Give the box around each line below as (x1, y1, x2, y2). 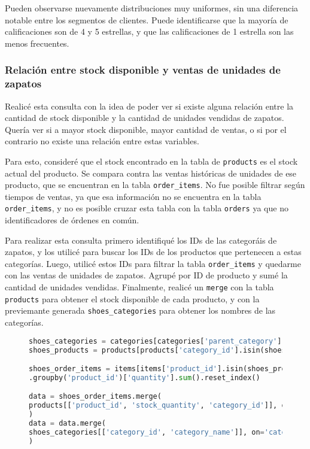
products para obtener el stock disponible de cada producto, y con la (5, 292, 260, 305)
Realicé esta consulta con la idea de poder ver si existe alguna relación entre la (5, 99, 294, 112)
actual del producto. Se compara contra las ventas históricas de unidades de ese (5, 166, 297, 179)
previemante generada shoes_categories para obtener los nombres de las (5, 304, 276, 317)
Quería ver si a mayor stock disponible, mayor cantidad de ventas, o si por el (5, 123, 287, 135)
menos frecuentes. (5, 37, 69, 49)
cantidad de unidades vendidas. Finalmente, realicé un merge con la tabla (5, 281, 274, 293)
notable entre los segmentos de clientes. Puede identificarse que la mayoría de (5, 13, 288, 26)
